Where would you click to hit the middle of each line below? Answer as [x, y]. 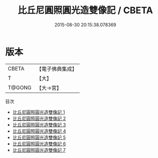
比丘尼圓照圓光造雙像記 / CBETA [85, 10]
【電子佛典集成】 [57, 69]
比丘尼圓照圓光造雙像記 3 [39, 125]
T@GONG [20, 88]
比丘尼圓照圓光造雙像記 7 [39, 150]
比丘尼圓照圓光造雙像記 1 [39, 112]
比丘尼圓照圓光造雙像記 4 [39, 131]
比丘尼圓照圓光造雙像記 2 [39, 118]
